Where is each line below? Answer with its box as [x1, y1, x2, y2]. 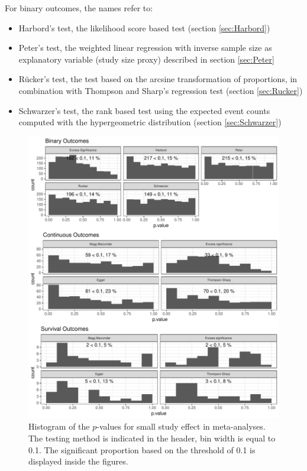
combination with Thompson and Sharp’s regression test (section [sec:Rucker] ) [18, 84, 303, 96]
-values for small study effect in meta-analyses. [96, 420, 266, 433]
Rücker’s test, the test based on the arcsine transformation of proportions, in [18, 73, 298, 85]
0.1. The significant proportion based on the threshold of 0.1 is [28, 443, 256, 456]
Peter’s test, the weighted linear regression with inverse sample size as [18, 41, 272, 54]
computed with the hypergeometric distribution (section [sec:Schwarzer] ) [18, 116, 282, 128]
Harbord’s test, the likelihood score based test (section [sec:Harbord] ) [18, 21, 270, 34]
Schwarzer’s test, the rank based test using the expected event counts [18, 104, 270, 116]
